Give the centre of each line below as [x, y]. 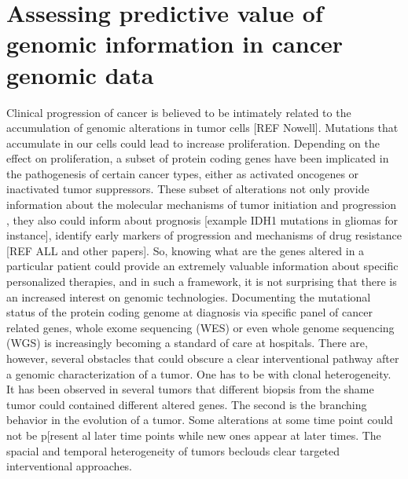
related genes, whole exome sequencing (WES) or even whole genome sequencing [200, 327]
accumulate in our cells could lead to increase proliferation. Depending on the [193, 143]
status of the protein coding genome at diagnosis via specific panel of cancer [189, 312]
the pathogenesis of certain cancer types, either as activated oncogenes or [183, 173]
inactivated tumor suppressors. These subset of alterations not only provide [188, 189]
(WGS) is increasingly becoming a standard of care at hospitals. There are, [187, 343]
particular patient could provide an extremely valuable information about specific [202, 266]
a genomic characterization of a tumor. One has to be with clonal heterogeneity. [199, 373]
